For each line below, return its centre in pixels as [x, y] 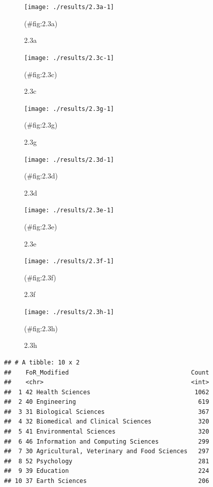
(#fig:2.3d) [41, 176]
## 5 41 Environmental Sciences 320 [107, 432]
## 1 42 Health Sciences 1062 [107, 392]
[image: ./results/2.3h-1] [69, 312]
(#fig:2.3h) [41, 328]
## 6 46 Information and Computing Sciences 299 [107, 441]
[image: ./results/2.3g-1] [69, 109]
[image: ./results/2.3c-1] [69, 58]
